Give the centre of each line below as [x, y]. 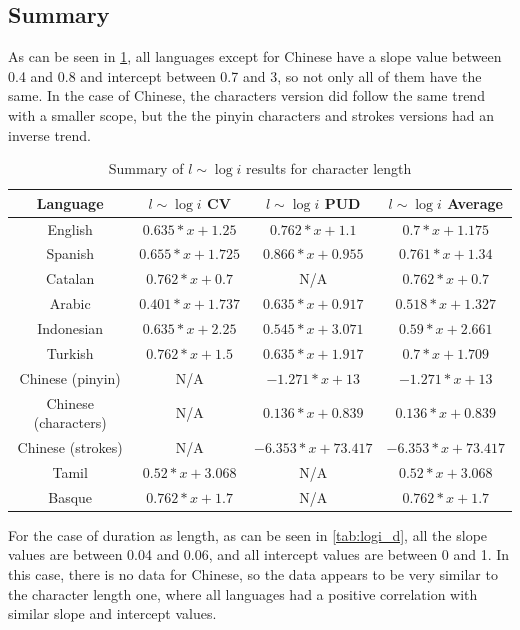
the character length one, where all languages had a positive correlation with [243, 593]
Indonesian [70, 327]
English [70, 228]
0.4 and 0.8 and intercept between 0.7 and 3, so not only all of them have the [245, 75]
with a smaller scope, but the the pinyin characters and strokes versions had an [251, 114]
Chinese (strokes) [70, 446]
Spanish [70, 253]
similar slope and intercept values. [112, 613]
